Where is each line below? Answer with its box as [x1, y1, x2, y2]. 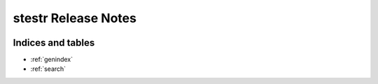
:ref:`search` [30, 65, 66, 73]
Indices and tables [13, 37, 95, 49]
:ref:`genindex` [30, 56, 73, 64]
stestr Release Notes [13, 10, 136, 26]
